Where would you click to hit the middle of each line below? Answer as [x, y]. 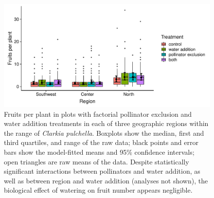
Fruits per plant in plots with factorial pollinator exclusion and [98, 114]
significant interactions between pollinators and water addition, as [102, 171]
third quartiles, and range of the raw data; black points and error [101, 142]
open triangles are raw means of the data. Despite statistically [97, 161]
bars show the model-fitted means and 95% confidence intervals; [99, 152]
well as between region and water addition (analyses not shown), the [106, 180]
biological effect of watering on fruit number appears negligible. [98, 190]
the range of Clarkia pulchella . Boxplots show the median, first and [104, 133]
